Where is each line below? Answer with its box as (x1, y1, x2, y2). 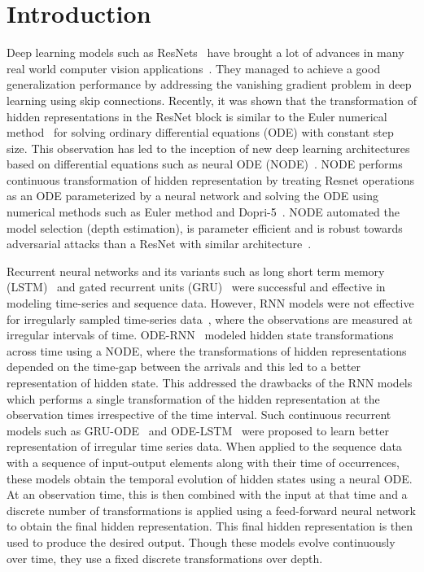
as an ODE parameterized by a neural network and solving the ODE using (7, 187, 378, 204)
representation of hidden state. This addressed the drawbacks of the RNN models (7, 374, 413, 391)
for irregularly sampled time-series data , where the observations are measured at (7, 310, 413, 327)
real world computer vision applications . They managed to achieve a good (7, 59, 381, 76)
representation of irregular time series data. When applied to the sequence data (7, 438, 402, 455)
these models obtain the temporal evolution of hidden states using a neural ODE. (7, 469, 413, 487)
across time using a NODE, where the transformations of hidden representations (7, 342, 407, 359)
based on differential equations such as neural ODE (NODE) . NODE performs (7, 155, 403, 172)
